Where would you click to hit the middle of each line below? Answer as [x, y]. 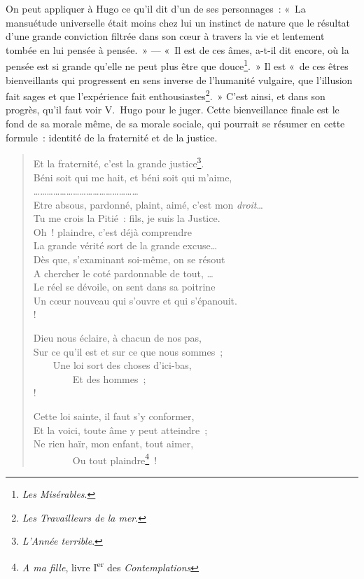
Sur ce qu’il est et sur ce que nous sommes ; [128, 351]
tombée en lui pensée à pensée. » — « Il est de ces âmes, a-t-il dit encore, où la [177, 49]
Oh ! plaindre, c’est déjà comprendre [112, 231]
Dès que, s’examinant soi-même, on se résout [129, 259]
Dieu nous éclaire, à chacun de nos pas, [117, 338]
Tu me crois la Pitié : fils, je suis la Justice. [127, 218]
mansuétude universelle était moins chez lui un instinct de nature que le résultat [178, 22]
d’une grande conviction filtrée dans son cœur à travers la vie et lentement [165, 36]
